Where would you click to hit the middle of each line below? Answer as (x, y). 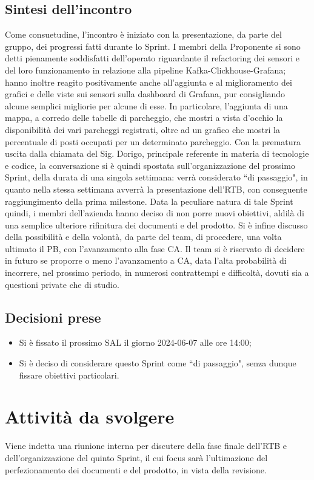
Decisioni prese (53, 317)
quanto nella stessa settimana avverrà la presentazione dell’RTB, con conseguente (156, 189)
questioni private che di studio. (62, 284)
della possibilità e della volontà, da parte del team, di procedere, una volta (143, 237)
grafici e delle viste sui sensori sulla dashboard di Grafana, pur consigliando (145, 94)
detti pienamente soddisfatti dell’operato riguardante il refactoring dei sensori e (152, 58)
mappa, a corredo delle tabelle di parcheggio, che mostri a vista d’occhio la (144, 118)
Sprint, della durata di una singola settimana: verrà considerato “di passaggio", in (156, 177)
